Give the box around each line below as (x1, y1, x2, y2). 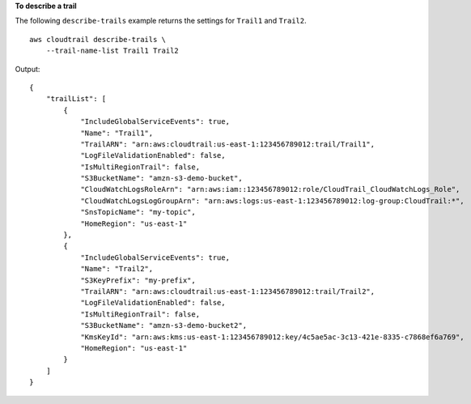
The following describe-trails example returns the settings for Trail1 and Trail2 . (15, 16, 307, 26)
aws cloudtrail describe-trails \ (29, 35, 166, 44)
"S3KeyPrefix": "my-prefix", (80, 275, 196, 285)
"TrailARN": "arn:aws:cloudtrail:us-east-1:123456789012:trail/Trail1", (80, 139, 376, 149)
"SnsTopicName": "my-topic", (80, 207, 196, 217)
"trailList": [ (45, 94, 107, 104)
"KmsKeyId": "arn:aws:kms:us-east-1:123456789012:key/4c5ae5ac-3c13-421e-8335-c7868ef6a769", (80, 332, 465, 342)
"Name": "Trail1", (80, 128, 154, 138)
